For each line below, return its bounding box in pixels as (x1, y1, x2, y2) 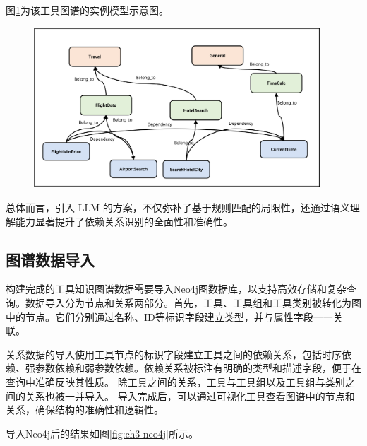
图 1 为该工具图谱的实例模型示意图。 (6, 3, 169, 17)
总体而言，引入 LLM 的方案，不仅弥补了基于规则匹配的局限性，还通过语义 (6, 199, 350, 214)
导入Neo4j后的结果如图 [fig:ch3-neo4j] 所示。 (6, 426, 199, 440)
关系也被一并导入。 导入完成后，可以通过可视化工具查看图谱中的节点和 (25, 388, 355, 403)
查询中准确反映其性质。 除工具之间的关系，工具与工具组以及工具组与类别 (6, 374, 345, 389)
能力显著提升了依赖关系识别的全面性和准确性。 (15, 213, 233, 228)
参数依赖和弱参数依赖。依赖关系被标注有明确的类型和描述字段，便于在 (35, 360, 361, 375)
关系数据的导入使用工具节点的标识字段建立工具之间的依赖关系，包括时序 (6, 346, 342, 361)
